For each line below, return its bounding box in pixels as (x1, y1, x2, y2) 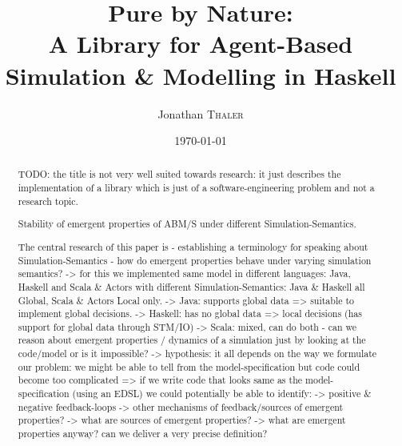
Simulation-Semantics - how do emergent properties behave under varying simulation (18, 253, 372, 267)
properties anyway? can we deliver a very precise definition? (18, 427, 268, 440)
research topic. (18, 194, 78, 207)
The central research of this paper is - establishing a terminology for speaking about (18, 239, 368, 253)
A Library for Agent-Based (48, 27, 353, 60)
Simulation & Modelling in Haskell (5, 58, 396, 91)
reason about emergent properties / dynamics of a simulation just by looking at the (18, 333, 366, 347)
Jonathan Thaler (157, 105, 244, 122)
